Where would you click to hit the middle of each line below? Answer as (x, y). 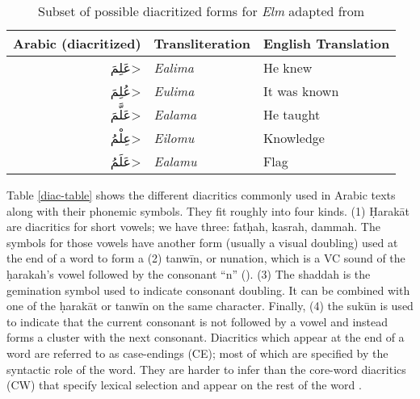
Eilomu (174, 138)
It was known (301, 91)
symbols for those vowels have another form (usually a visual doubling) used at (202, 242)
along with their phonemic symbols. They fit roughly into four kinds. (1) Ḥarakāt (208, 210)
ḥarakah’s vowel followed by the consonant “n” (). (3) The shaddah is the (189, 273)
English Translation (326, 43)
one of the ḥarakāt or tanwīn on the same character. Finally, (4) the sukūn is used (210, 306)
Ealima (174, 67)
